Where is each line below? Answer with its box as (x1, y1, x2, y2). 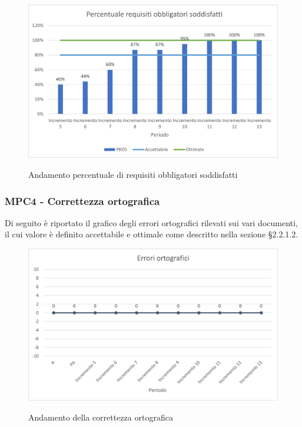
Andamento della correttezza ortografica (28, 411, 173, 423)
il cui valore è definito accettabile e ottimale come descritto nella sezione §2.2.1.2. (5, 228, 298, 240)
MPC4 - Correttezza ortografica (5, 193, 160, 208)
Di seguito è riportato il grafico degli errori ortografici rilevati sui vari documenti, (5, 216, 298, 229)
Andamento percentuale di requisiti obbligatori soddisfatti (28, 168, 238, 181)
